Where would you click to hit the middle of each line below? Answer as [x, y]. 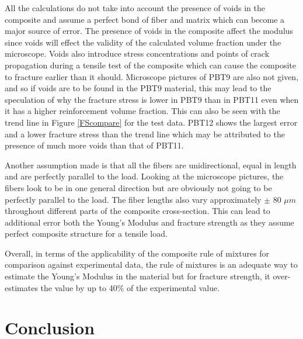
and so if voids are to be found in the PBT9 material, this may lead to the [138, 88]
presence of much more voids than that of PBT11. [94, 145]
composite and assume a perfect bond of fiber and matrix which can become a [145, 19]
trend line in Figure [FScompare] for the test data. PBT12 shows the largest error [151, 122]
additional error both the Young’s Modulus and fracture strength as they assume [149, 222]
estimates [21, 287]
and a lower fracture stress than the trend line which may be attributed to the [145, 134]
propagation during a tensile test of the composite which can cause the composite [150, 65]
